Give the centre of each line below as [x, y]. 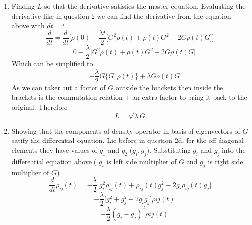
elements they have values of [54, 150]
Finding [23, 6]
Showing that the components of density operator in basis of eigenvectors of [126, 130]
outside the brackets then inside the [169, 87]
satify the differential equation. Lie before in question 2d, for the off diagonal [127, 140]
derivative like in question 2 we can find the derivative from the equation [121, 15]
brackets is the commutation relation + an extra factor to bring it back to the [129, 97]
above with [28, 25]
